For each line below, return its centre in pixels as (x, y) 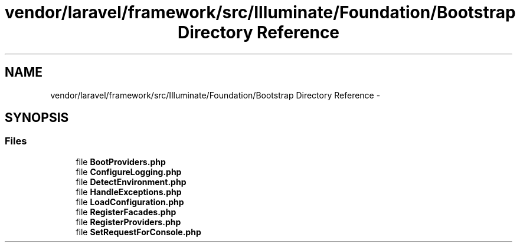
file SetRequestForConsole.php (138, 232)
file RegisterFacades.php (126, 212)
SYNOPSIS (37, 118)
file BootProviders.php (121, 162)
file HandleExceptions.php (129, 192)
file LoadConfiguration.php (130, 202)
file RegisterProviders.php (128, 222)
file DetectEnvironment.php (131, 182)
